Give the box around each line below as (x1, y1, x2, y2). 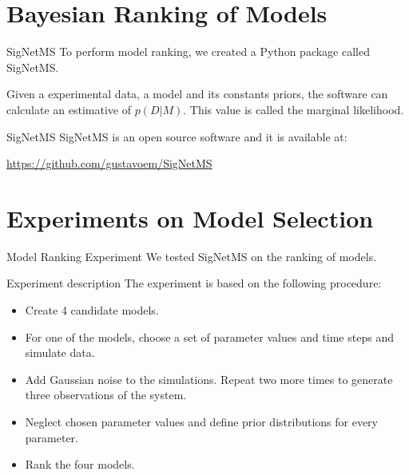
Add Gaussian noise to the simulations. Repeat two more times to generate (25, 370, 393, 387)
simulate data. (25, 344, 95, 361)
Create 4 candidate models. (25, 302, 159, 318)
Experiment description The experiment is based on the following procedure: (6, 275, 382, 291)
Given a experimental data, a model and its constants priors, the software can (6, 85, 388, 102)
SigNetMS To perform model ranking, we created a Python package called (6, 43, 370, 60)
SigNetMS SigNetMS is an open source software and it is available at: (6, 128, 347, 144)
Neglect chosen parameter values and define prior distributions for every (25, 413, 378, 429)
